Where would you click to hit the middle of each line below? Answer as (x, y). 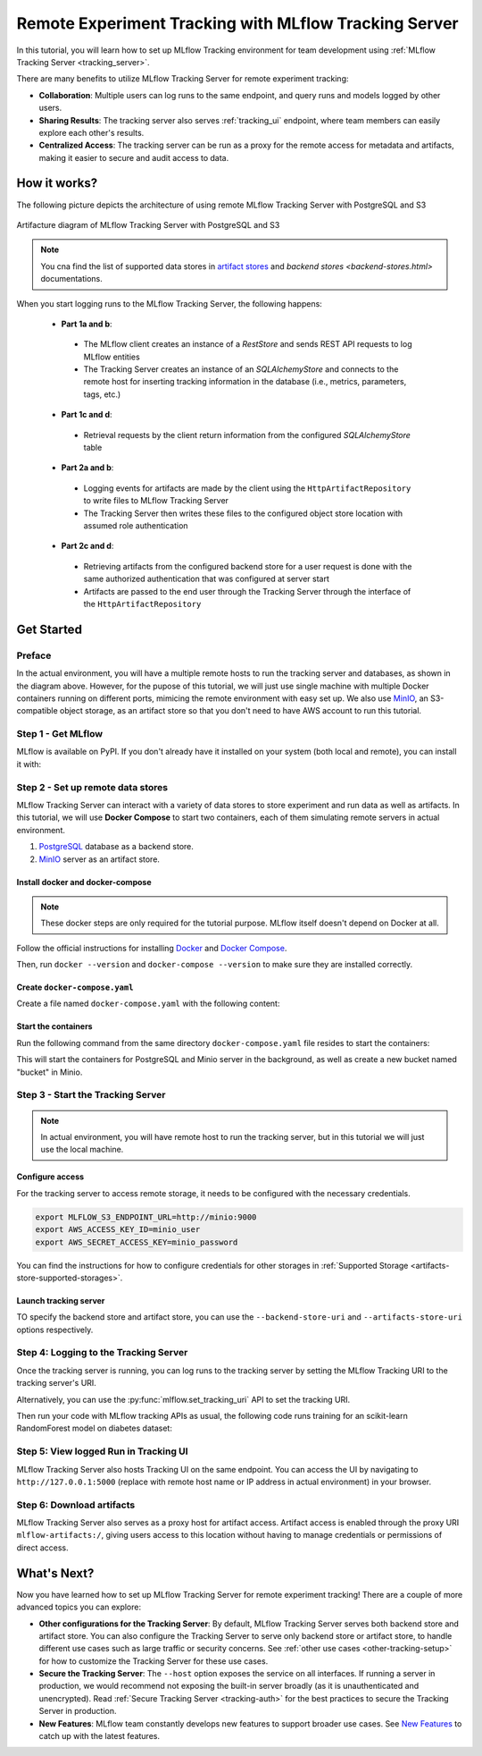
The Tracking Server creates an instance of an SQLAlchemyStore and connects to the (241, 369)
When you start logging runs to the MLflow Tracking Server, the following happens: (170, 303)
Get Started (49, 629)
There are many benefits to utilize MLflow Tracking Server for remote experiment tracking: (183, 79)
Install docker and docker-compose (84, 882)
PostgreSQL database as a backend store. (116, 847)
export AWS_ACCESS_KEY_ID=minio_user (118, 1230)
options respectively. (55, 1330)
